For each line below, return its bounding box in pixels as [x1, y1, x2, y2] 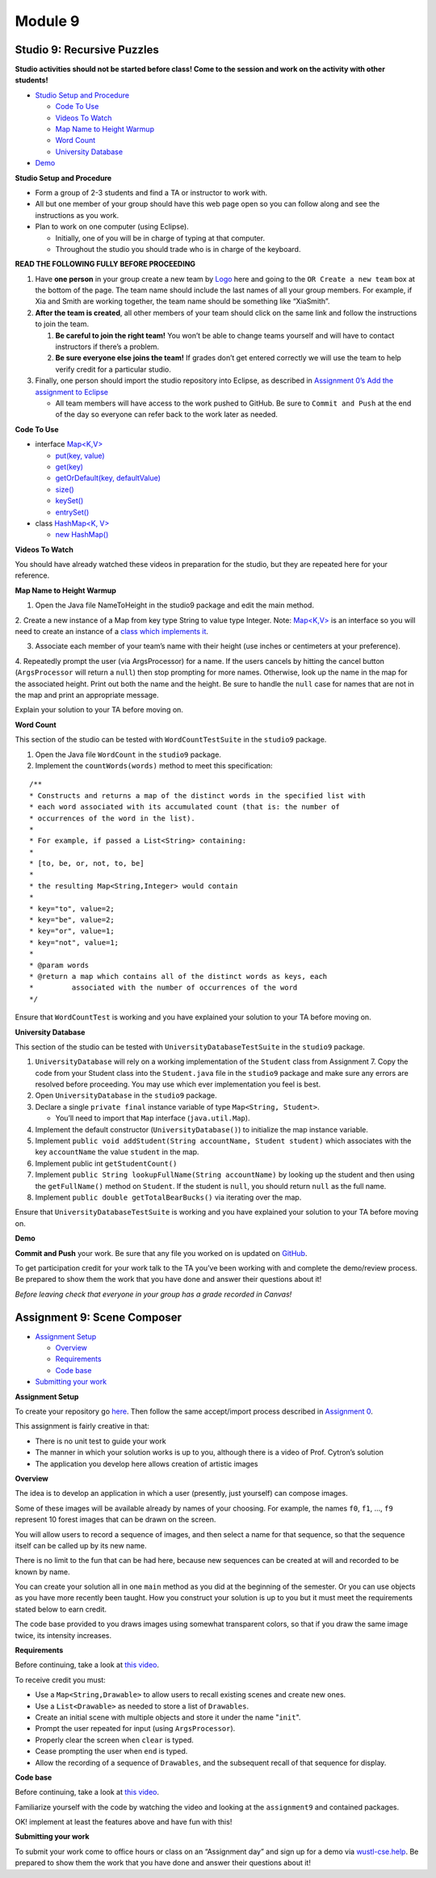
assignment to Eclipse [35, 387, 109, 397]
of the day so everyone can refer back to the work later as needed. [55, 410, 279, 419]
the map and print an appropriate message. [15, 690, 159, 700]
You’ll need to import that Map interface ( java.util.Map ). [55, 1113, 250, 1123]
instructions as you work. [35, 210, 119, 220]
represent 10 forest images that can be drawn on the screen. [15, 1515, 216, 1524]
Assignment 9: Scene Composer [15, 1310, 182, 1324]
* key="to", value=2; [29, 904, 115, 913]
